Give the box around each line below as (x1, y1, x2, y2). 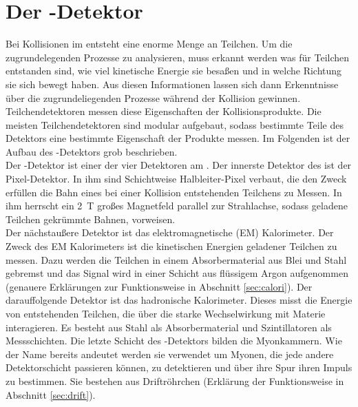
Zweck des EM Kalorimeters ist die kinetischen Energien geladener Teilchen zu (6, 239, 337, 253)
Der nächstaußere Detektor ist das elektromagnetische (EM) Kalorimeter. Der (6, 225, 334, 240)
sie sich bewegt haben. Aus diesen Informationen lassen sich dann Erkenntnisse (6, 76, 339, 91)
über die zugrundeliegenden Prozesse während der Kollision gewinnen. (6, 90, 301, 105)
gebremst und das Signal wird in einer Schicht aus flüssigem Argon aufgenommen (6, 266, 348, 280)
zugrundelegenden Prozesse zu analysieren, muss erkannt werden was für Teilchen (6, 50, 350, 64)
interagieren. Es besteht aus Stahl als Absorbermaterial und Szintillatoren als (6, 320, 332, 334)
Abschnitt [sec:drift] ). (6, 387, 96, 401)
